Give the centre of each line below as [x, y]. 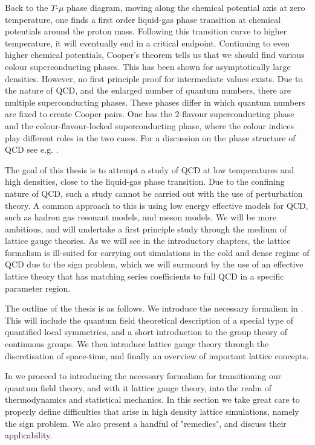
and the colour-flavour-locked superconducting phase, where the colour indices [149, 125]
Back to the [27, 7]
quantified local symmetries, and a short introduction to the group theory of [146, 332]
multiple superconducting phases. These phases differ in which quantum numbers [155, 102]
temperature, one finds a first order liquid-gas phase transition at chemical [143, 19]
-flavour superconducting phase [237, 114]
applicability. [29, 435]
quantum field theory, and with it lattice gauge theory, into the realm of [138, 387]
